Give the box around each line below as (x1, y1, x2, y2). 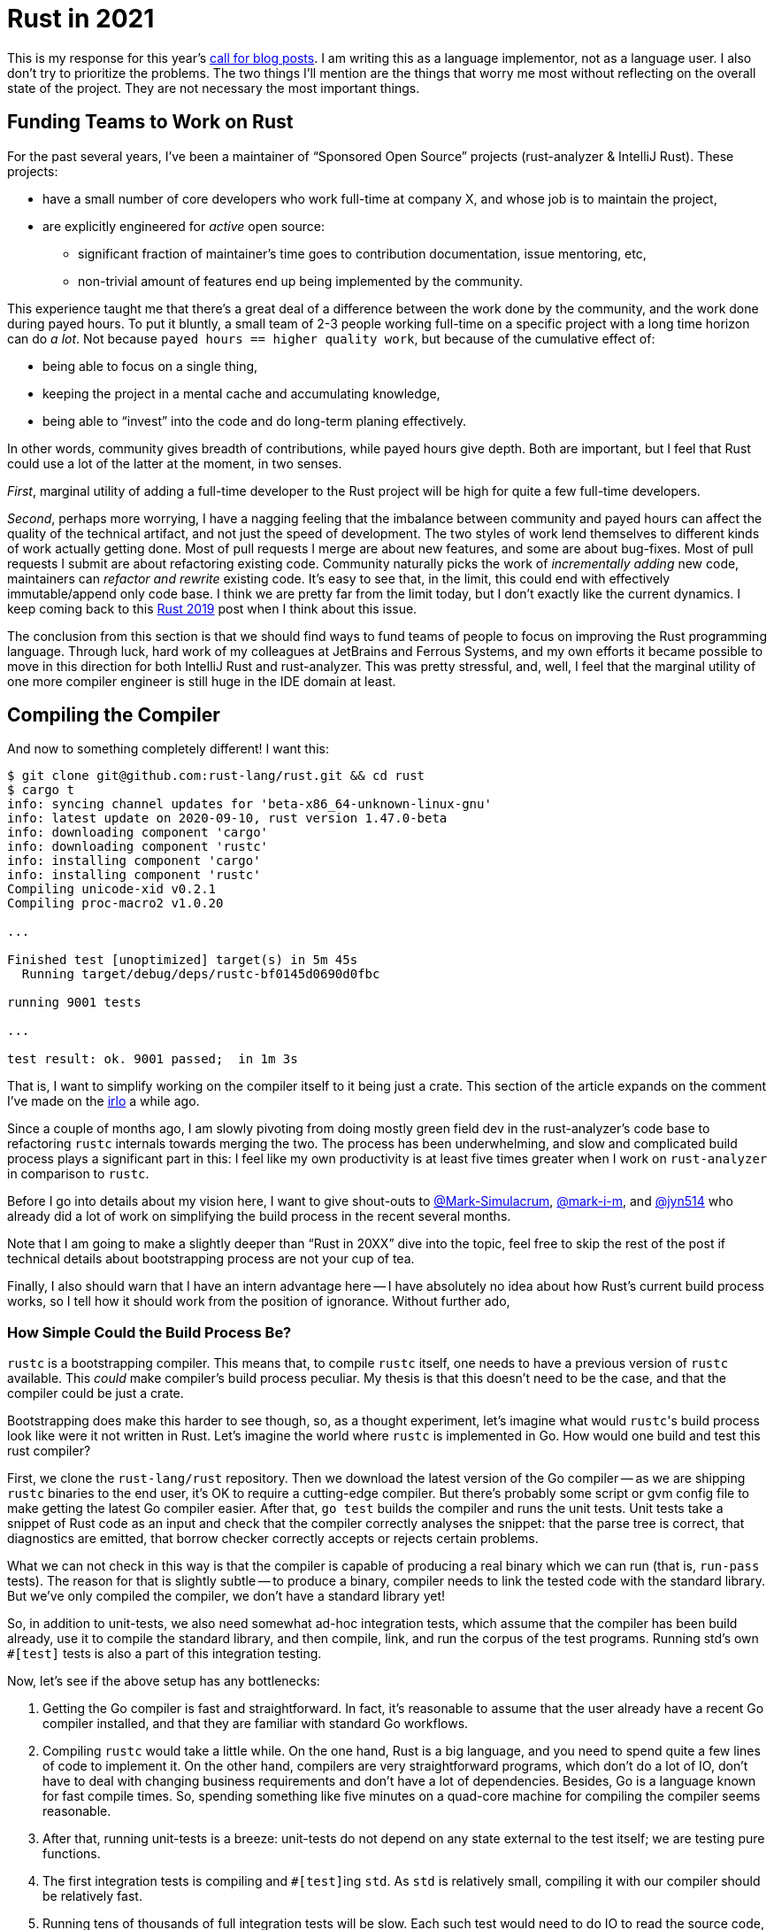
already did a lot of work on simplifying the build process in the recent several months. (7, 1208, 511, 1224)
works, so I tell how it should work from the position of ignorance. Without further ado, (7, 1293, 510, 1309)
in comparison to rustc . (7, 1166, 149, 1182)
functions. (42, 1846, 101, 1862)
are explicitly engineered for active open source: (42, 218, 325, 234)
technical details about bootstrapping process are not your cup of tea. (7, 1251, 415, 1267)
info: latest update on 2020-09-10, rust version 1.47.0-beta (7, 811, 448, 826)
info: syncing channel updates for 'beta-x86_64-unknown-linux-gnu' (7, 797, 492, 812)
